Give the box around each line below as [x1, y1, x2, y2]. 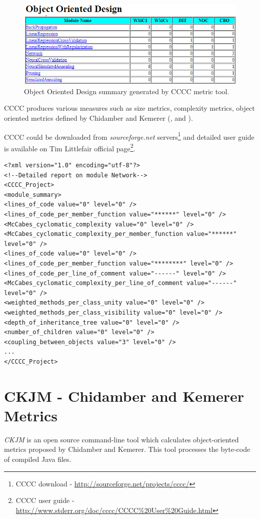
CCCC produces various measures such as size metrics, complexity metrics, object [4, 103, 255, 113]
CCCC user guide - [15, 495, 74, 505]
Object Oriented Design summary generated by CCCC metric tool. [24, 86, 229, 96]
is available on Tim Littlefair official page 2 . [4, 141, 135, 153]
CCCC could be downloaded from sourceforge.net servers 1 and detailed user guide [4, 130, 254, 142]
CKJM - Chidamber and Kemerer [4, 385, 244, 406]
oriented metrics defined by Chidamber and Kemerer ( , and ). [4, 112, 193, 123]
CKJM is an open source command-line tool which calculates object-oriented [4, 434, 239, 444]
